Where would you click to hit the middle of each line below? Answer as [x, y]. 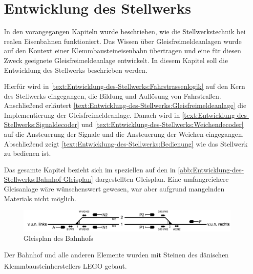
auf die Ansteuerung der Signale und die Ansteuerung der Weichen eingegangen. [124, 134]
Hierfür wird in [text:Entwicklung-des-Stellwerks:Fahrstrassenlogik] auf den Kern [125, 86]
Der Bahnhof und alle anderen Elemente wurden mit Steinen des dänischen [116, 254]
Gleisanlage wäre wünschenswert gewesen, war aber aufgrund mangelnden [114, 189]
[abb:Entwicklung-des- [211, 169]
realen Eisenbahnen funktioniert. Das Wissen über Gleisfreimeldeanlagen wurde [123, 41]
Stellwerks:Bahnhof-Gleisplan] [49, 179]
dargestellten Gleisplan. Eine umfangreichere [162, 179]
